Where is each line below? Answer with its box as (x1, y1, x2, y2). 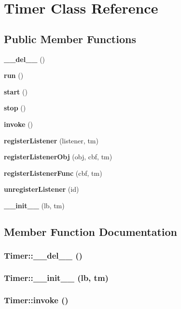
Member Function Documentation (4, 224, 178, 239)
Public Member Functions (4, 31, 136, 46)
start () (4, 86, 28, 96)
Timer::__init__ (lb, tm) (4, 272, 109, 284)
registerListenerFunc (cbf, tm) (4, 168, 102, 178)
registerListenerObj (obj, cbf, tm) (4, 152, 112, 162)
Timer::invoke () (4, 294, 69, 306)
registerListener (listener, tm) (4, 135, 98, 145)
